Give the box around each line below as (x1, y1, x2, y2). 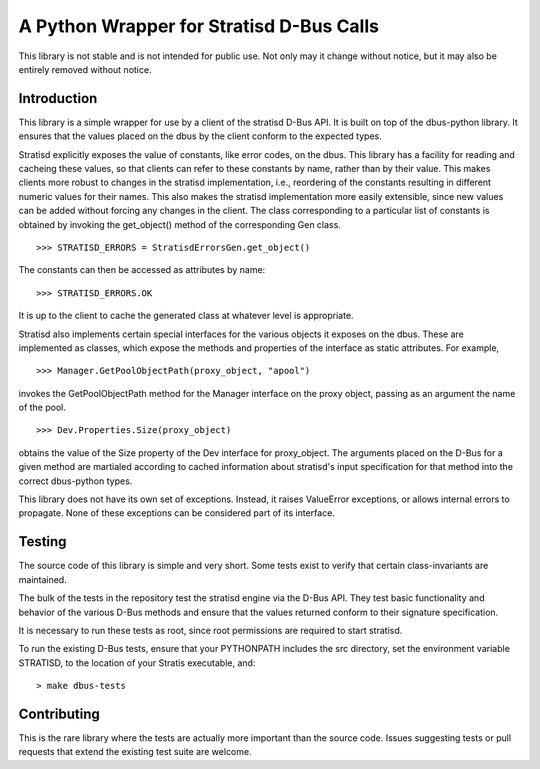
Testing (18, 533, 67, 550)
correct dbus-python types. (18, 475, 133, 487)
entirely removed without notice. (18, 63, 152, 75)
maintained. (18, 573, 67, 585)
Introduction (18, 90, 98, 107)
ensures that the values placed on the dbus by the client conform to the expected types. (18, 130, 382, 142)
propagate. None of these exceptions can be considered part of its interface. (18, 507, 335, 519)
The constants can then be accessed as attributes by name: (18, 264, 266, 276)
